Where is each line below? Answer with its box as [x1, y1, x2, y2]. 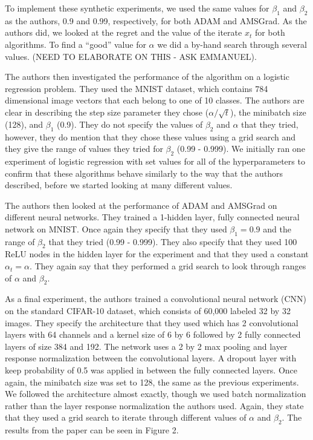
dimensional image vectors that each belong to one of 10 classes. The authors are [5, 94, 305, 107]
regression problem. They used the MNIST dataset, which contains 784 [5, 82, 268, 94]
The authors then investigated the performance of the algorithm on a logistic [5, 70, 289, 83]
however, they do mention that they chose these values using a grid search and [5, 130, 296, 143]
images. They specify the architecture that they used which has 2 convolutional [5, 316, 298, 329]
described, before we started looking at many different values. [5, 179, 233, 191]
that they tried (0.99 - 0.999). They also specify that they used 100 [48, 235, 297, 248]
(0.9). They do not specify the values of [56, 117, 203, 130]
